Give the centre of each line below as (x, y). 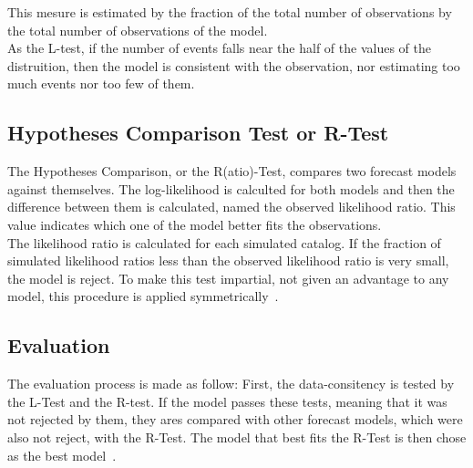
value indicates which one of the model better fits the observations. (195, 224)
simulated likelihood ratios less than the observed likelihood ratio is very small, (228, 260)
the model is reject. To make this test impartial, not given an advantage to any (228, 278)
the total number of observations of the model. (138, 30)
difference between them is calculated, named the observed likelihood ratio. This (231, 207)
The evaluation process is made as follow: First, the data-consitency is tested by (231, 384)
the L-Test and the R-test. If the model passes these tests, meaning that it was (227, 401)
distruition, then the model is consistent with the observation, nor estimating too (234, 65)
